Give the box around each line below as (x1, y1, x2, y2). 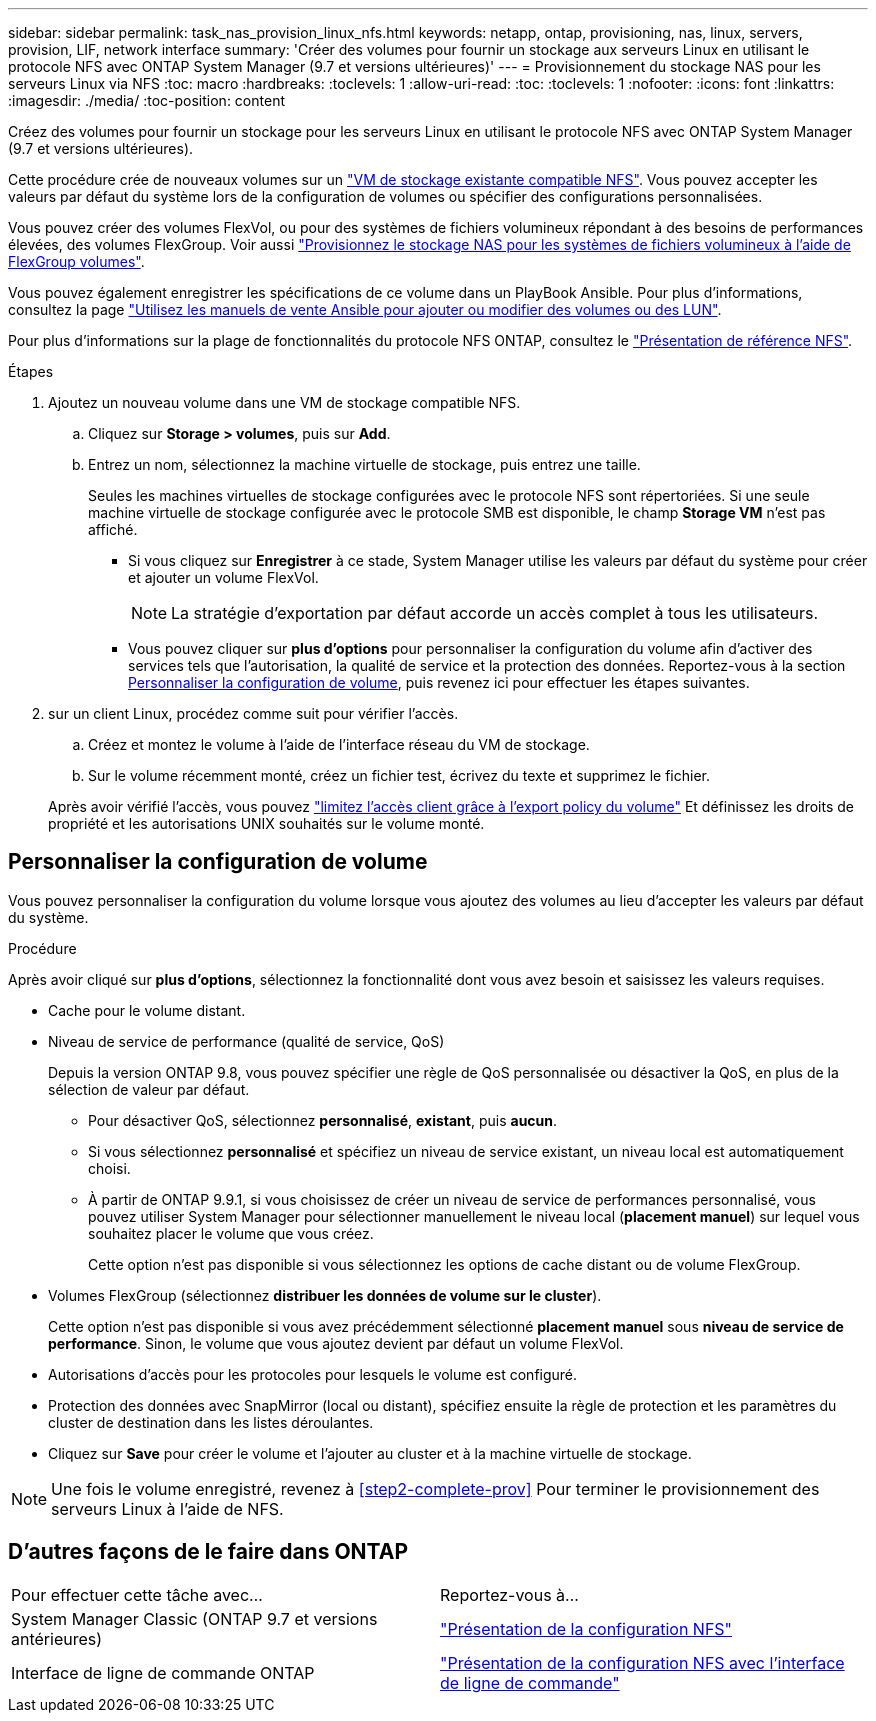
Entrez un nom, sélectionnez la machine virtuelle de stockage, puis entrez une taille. (88, 456, 641, 473)
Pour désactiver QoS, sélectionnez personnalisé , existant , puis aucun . (88, 1111, 558, 1129)
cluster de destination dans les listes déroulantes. (48, 1413, 374, 1431)
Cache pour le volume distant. (48, 1001, 246, 1019)
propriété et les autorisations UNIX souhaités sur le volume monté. (48, 815, 485, 832)
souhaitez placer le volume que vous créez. (88, 1224, 374, 1242)
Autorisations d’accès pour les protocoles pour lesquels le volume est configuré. (48, 1365, 578, 1383)
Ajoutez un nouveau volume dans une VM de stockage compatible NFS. (48, 394, 521, 411)
